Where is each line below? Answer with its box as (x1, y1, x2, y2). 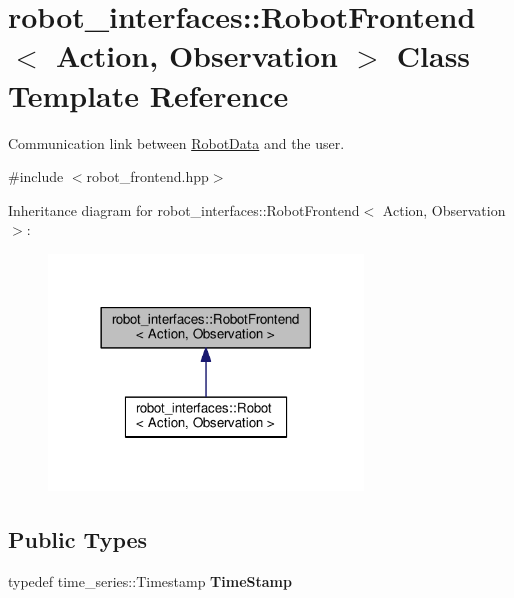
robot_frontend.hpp (86, 166, 209, 187)
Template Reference (8, 74, 289, 115)
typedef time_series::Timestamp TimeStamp (8, 570, 292, 591)
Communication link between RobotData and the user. (8, 132, 345, 153)
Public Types (8, 524, 148, 555)
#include (8, 166, 64, 187)
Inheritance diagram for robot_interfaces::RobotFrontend (8, 199, 360, 220)
